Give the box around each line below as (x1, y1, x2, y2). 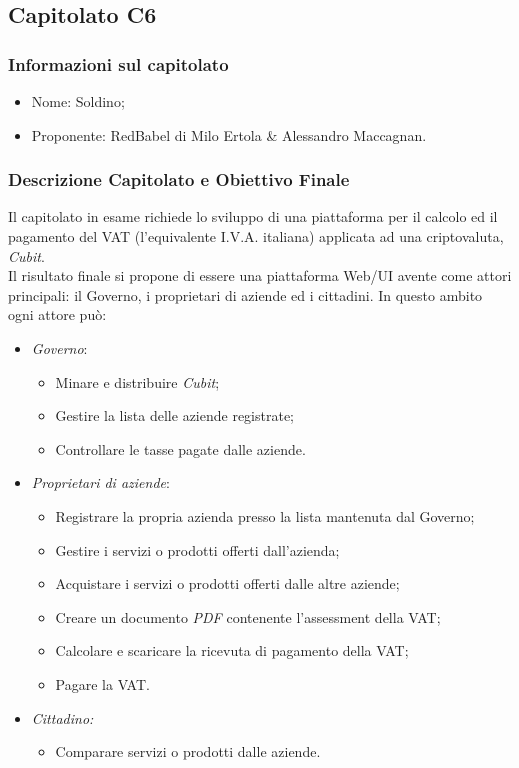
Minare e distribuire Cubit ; (55, 371, 220, 392)
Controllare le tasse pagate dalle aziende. (55, 438, 306, 459)
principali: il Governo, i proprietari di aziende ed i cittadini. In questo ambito (8, 284, 483, 305)
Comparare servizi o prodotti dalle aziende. (55, 741, 321, 762)
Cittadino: (31, 707, 94, 728)
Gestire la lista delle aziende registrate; (55, 405, 295, 426)
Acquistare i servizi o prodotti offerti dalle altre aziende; (55, 573, 400, 594)
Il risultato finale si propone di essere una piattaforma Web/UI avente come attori (8, 265, 512, 286)
